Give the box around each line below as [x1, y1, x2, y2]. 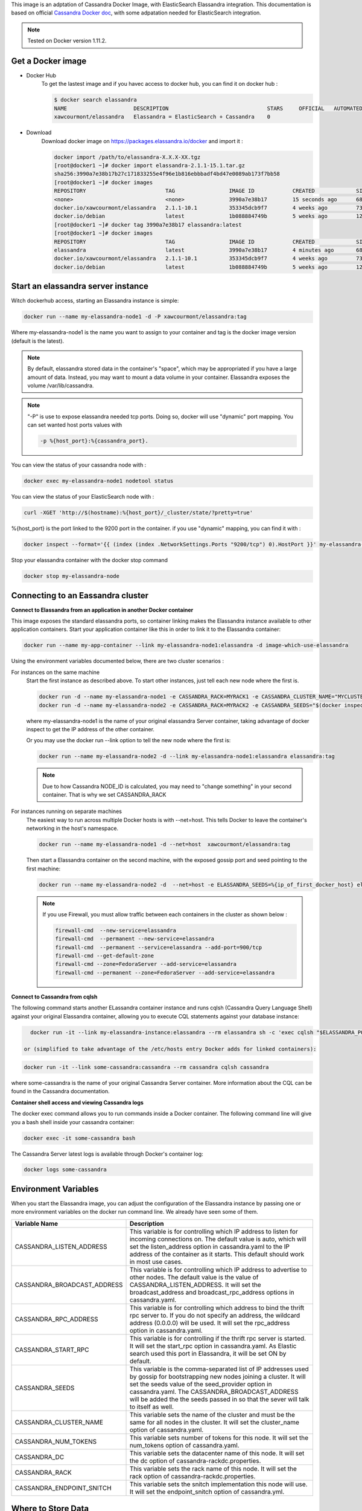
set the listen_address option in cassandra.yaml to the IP [129, 1242, 290, 1251]
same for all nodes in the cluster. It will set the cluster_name [129, 1418, 300, 1426]
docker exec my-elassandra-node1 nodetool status [24, 477, 174, 485]
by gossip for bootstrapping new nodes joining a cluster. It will [129, 1372, 306, 1380]
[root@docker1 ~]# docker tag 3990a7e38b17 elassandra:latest [54, 221, 242, 228]
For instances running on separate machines [11, 807, 122, 815]
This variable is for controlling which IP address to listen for [129, 1227, 298, 1235]
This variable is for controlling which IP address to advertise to [129, 1265, 307, 1273]
